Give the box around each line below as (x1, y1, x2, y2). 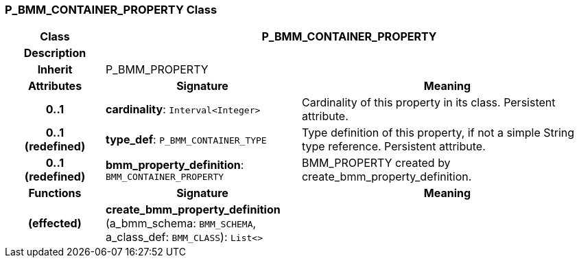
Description (23, 46, 86, 60)
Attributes (27, 79, 82, 93)
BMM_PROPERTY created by (301, 156, 451, 170)
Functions (28, 186, 82, 201)
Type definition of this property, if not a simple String (301, 126, 575, 140)
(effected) (28, 216, 82, 231)
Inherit (37, 62, 73, 77)
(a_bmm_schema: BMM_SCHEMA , (105, 216, 257, 231)
